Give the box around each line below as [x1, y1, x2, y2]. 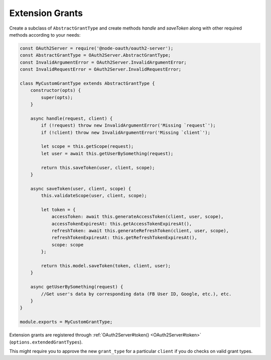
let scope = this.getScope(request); [41, 143, 134, 149]
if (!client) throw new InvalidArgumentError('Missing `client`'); [41, 129, 211, 135]
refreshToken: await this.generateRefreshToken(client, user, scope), [51, 228, 229, 234]
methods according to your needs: [9, 32, 81, 38]
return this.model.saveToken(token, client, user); [41, 263, 171, 269]
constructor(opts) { [30, 88, 81, 93]
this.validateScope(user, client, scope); [41, 193, 148, 199]
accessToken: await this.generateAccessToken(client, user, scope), [51, 214, 224, 220]
